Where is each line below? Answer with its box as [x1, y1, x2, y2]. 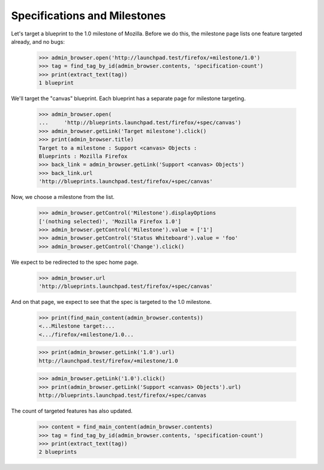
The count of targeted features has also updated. [11, 408, 133, 415]
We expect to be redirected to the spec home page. [11, 258, 139, 266]
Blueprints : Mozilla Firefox [38, 153, 128, 160]
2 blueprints [38, 448, 77, 456]
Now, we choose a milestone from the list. [11, 194, 115, 201]
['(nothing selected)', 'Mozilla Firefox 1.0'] [38, 218, 181, 225]
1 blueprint [38, 80, 74, 86]
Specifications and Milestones [11, 9, 166, 22]
